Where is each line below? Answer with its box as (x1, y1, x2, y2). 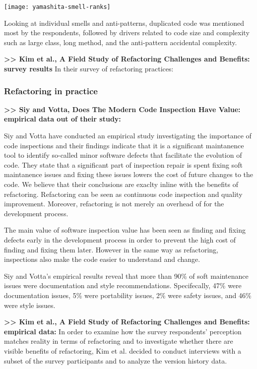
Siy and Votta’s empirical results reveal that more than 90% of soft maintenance (4, 270, 249, 281)
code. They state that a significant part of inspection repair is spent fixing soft (4, 159, 243, 170)
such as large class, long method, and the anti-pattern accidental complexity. (4, 37, 237, 47)
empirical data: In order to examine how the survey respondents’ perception (4, 326, 242, 336)
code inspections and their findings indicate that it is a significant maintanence (4, 140, 244, 150)
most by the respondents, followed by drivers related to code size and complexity (4, 27, 250, 38)
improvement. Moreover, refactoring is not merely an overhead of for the (4, 198, 224, 209)
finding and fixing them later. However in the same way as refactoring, (4, 244, 218, 254)
